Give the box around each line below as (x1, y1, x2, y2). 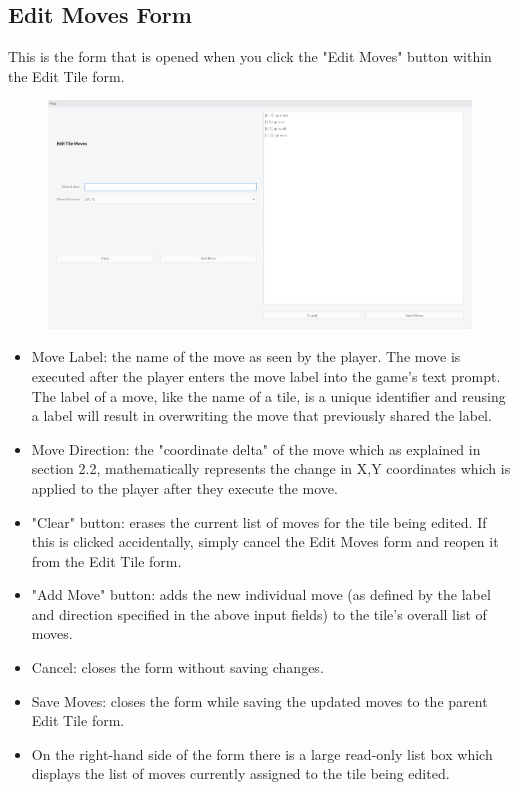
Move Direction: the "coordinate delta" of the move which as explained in (31, 438, 481, 459)
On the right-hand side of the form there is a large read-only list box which (31, 743, 493, 764)
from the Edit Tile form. (31, 550, 182, 571)
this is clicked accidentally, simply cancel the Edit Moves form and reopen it (31, 531, 499, 552)
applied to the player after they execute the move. (31, 477, 338, 498)
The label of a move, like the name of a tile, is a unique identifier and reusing (31, 385, 506, 406)
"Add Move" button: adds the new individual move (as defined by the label (31, 584, 491, 605)
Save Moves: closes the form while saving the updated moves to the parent (31, 690, 488, 711)
